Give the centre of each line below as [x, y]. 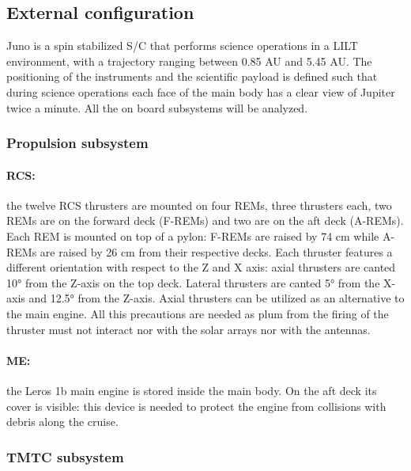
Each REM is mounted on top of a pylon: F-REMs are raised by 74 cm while [193, 236]
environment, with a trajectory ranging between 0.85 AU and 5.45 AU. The [189, 61]
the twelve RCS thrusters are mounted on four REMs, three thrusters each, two [199, 205]
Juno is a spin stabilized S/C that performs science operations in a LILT [182, 46]
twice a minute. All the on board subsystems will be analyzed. [157, 107]
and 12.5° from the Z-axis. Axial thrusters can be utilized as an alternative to [217, 298]
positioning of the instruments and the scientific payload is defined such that [192, 76]
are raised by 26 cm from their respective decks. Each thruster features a [216, 251]
